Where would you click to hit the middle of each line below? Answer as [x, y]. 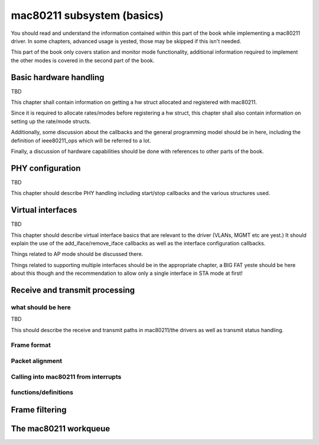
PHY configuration [46, 168]
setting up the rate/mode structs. [51, 121]
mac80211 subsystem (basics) [87, 15]
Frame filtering [39, 410]
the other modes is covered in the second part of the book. [83, 60]
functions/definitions [42, 392]
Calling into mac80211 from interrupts [66, 376]
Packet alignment [36, 361]
